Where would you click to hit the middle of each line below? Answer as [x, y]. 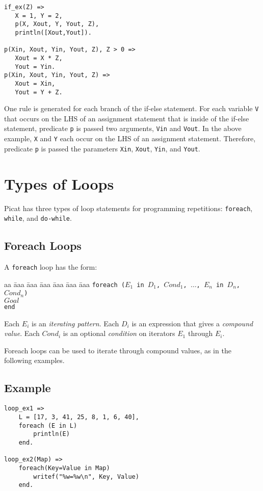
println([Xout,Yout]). [53, 32]
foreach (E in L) [48, 425]
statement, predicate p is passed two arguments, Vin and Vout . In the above [123, 128]
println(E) [51, 434]
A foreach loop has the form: [51, 267]
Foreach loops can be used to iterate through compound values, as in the [118, 350]
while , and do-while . [38, 218]
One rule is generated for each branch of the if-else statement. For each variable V [131, 108]
